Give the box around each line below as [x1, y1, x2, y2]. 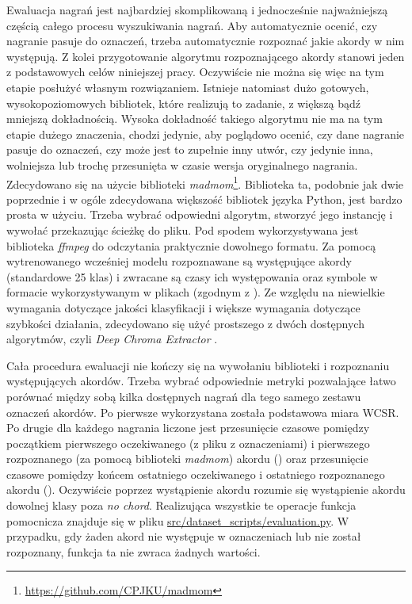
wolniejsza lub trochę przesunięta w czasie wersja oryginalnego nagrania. [6, 156, 358, 173]
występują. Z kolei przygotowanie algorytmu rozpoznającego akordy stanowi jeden [6, 48, 405, 64]
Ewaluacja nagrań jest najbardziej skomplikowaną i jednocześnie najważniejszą [6, 2, 388, 17]
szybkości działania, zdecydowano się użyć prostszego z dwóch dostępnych [6, 315, 364, 331]
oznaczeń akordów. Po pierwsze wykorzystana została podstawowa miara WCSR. [6, 403, 399, 420]
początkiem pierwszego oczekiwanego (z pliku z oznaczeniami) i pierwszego [6, 434, 370, 451]
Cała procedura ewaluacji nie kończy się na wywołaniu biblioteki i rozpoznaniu [6, 357, 390, 373]
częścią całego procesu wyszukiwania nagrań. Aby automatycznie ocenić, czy [6, 17, 378, 33]
